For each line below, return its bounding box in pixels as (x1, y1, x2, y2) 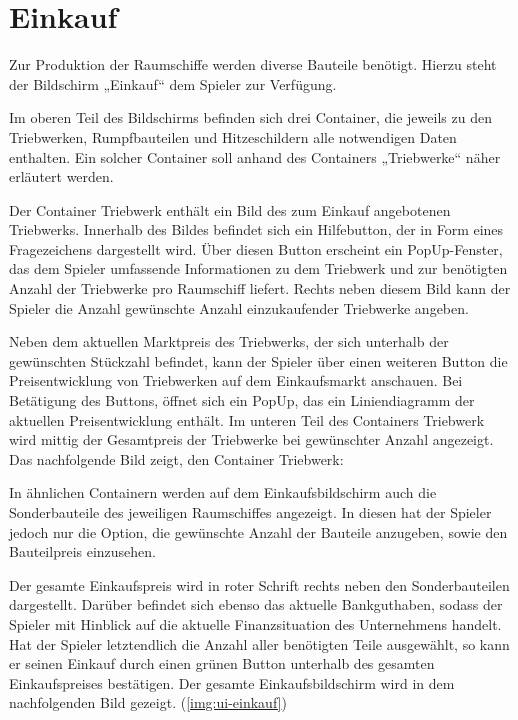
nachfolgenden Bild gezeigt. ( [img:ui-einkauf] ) (9, 692, 287, 713)
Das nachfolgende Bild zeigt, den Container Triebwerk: (9, 448, 344, 469)
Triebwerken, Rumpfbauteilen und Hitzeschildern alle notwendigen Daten (9, 126, 457, 147)
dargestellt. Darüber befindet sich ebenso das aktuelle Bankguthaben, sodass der (9, 594, 503, 615)
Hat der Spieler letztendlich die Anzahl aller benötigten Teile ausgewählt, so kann (9, 633, 510, 654)
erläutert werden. (9, 166, 114, 187)
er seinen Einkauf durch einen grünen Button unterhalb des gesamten (9, 653, 435, 674)
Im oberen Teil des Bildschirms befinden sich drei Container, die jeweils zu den (9, 107, 492, 128)
